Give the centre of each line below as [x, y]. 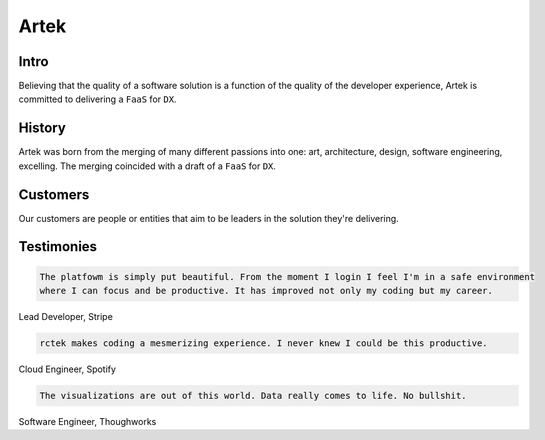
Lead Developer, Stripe [66, 317]
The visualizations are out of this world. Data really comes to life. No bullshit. [253, 395]
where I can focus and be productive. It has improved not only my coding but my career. [266, 291]
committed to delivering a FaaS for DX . [97, 99]
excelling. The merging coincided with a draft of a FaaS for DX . [147, 166]
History [42, 128]
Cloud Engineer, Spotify [67, 369]
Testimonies [58, 246]
